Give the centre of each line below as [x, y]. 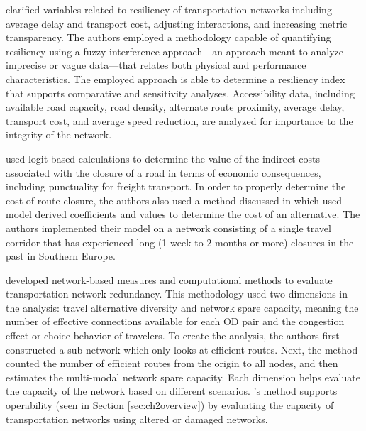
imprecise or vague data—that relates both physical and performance [156, 65]
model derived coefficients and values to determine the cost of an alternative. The [183, 214]
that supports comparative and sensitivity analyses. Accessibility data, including [180, 93]
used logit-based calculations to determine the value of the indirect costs [163, 158]
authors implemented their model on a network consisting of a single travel [168, 228]
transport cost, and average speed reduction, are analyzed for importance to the [179, 120]
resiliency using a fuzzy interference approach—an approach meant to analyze [174, 51]
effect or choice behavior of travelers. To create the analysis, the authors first [173, 335]
